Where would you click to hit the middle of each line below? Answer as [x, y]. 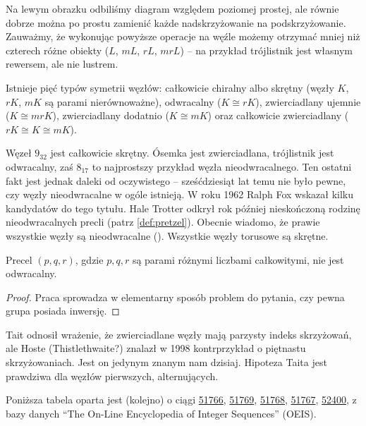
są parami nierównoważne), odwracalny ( [133, 101]
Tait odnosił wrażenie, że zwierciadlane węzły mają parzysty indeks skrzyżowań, [179, 334]
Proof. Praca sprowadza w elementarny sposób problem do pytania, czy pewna [175, 297]
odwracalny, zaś [39, 166]
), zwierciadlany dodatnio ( [111, 115]
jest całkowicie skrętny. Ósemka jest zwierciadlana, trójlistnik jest [192, 153]
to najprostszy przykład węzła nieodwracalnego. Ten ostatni [222, 166]
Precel [19, 259]
